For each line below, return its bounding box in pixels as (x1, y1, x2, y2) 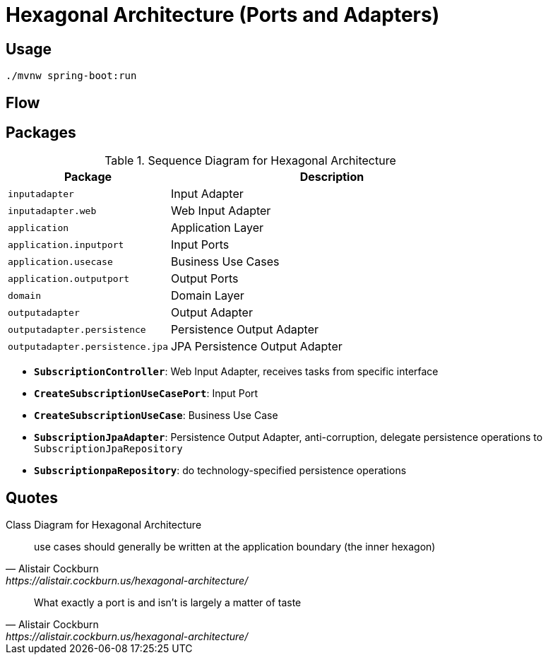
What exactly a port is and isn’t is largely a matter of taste (34, 596, 302, 609)
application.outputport (8, 273, 130, 284)
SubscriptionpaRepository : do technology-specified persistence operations (34, 464, 407, 477)
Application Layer (170, 220, 264, 235)
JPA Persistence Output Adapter (170, 339, 342, 354)
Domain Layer (170, 288, 244, 303)
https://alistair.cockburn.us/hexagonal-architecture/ (6, 574, 249, 587)
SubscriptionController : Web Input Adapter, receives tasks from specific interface (34, 365, 439, 378)
